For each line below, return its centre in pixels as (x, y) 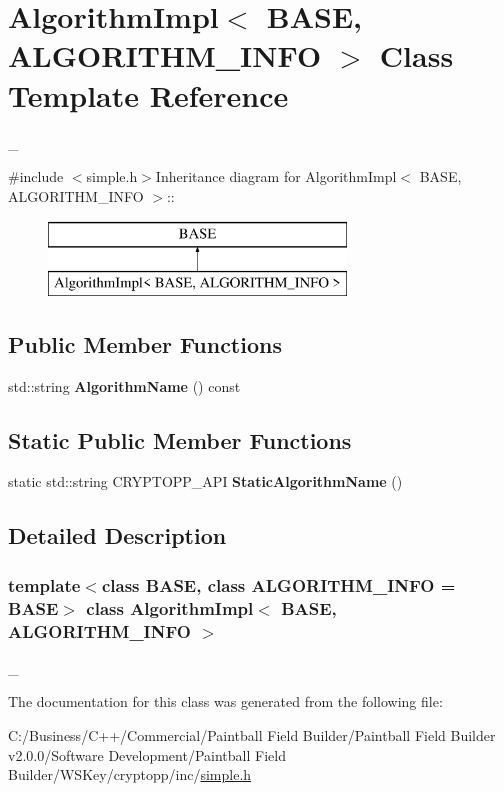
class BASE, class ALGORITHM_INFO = (278, 584)
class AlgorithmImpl (170, 607)
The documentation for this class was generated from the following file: (225, 701)
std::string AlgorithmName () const (124, 385)
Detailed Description (117, 535)
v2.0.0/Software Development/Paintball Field (147, 754)
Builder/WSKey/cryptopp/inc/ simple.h (130, 774)
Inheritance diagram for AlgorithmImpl (276, 176)
